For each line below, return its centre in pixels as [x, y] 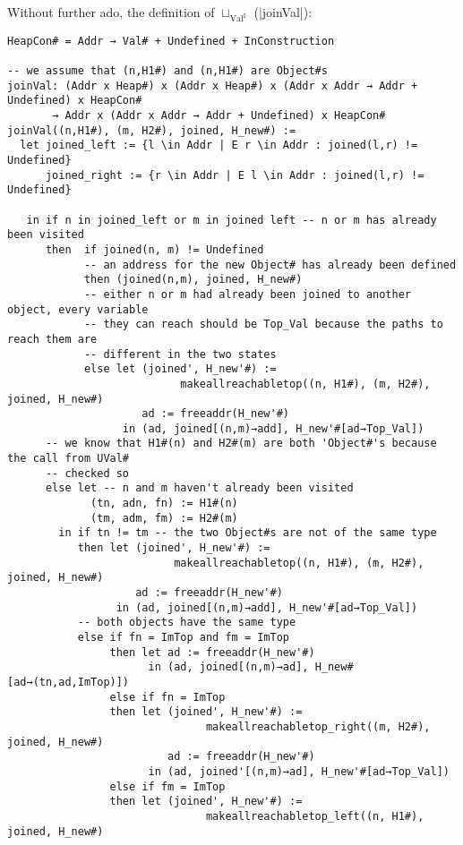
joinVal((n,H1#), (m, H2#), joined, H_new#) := [152, 130]
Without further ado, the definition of [111, 12]
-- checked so [87, 473]
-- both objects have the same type [187, 623]
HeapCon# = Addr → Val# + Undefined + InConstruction [171, 41]
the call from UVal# [69, 459]
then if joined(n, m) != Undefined [154, 249]
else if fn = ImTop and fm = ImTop [183, 637]
